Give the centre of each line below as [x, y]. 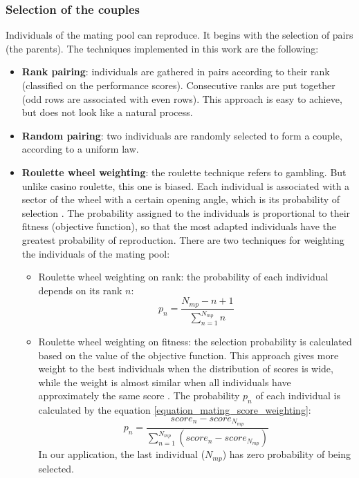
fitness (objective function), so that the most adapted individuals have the [179, 226]
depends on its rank [80, 290]
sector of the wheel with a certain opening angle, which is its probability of [181, 199]
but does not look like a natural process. [107, 112]
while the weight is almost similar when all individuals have [165, 382]
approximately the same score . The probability [139, 395]
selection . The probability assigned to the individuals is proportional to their [186, 212]
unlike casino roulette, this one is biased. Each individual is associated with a [186, 185]
